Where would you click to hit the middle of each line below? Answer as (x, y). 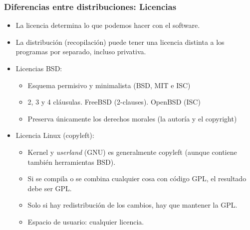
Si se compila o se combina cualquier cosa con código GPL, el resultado (137, 178)
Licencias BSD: (39, 68)
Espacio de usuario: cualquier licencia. (86, 221)
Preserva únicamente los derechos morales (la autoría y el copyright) (132, 118)
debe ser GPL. (50, 188)
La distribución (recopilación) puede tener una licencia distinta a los (120, 42)
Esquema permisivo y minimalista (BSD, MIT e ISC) (109, 85)
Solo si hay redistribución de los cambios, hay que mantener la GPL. (132, 205)
